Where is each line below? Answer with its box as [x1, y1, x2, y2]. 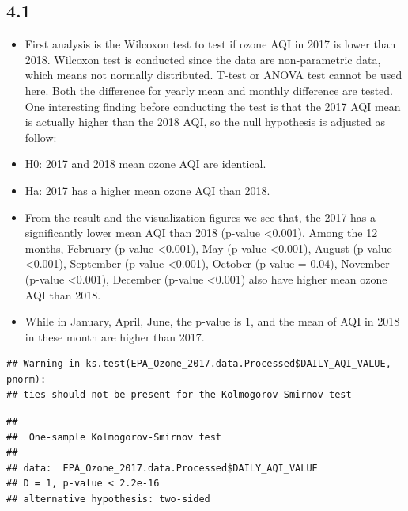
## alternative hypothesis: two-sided [6, 494, 210, 505]
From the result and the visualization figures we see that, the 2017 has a [25, 208, 376, 225]
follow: [25, 128, 57, 145]
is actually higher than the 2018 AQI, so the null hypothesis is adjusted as [25, 113, 385, 130]
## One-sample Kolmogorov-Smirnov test [6, 431, 222, 443]
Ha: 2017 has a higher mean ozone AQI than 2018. [25, 181, 270, 198]
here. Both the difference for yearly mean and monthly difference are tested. [25, 82, 393, 98]
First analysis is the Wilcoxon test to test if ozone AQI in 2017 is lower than [25, 36, 396, 52]
